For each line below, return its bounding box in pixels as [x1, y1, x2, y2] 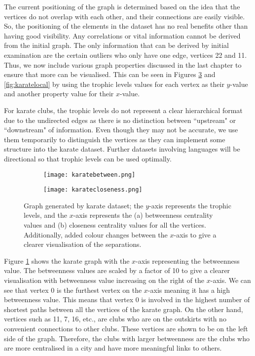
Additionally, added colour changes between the [24, 229, 168, 239]
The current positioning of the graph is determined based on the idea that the [4, 1, 240, 11]
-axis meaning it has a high [147, 284, 230, 295]
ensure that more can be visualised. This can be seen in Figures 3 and [4, 69, 216, 79]
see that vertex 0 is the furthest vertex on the [4, 284, 142, 295]
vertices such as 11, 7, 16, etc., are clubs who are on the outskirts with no [4, 314, 226, 324]
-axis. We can [210, 275, 251, 285]
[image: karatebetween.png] [43, 171, 136, 178]
